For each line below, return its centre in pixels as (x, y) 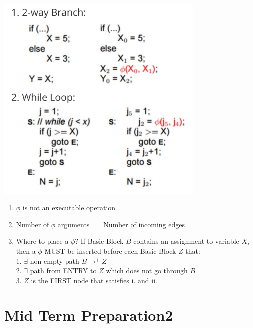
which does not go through (147, 271)
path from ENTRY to (63, 271)
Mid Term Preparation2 (89, 315)
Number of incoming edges (144, 224)
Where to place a (42, 241)
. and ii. (145, 280)
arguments (73, 224)
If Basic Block (102, 241)
